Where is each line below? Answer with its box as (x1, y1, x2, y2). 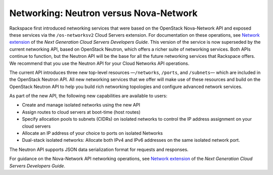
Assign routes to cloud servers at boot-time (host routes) (22, 109, 141, 115)
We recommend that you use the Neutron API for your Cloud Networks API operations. (9, 60, 190, 66)
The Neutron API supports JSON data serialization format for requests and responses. (9, 146, 189, 152)
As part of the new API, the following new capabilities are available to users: (9, 93, 168, 99)
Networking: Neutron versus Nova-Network (9, 8, 198, 19)
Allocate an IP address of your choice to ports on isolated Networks (22, 130, 163, 136)
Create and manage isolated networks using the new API (22, 102, 141, 108)
